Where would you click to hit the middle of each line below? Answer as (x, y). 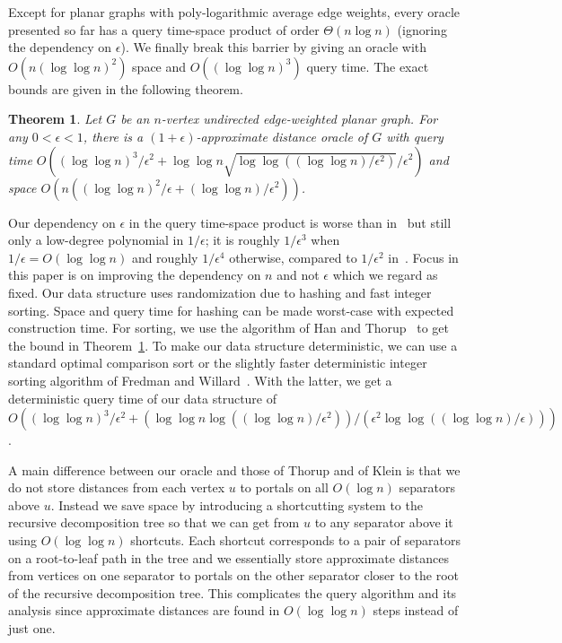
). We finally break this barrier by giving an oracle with (274, 47)
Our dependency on (62, 222)
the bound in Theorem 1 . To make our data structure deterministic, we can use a (233, 345)
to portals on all (284, 487)
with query (415, 136)
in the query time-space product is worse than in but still (290, 222)
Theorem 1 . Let (55, 119)
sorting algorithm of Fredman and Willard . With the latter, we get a (200, 380)
